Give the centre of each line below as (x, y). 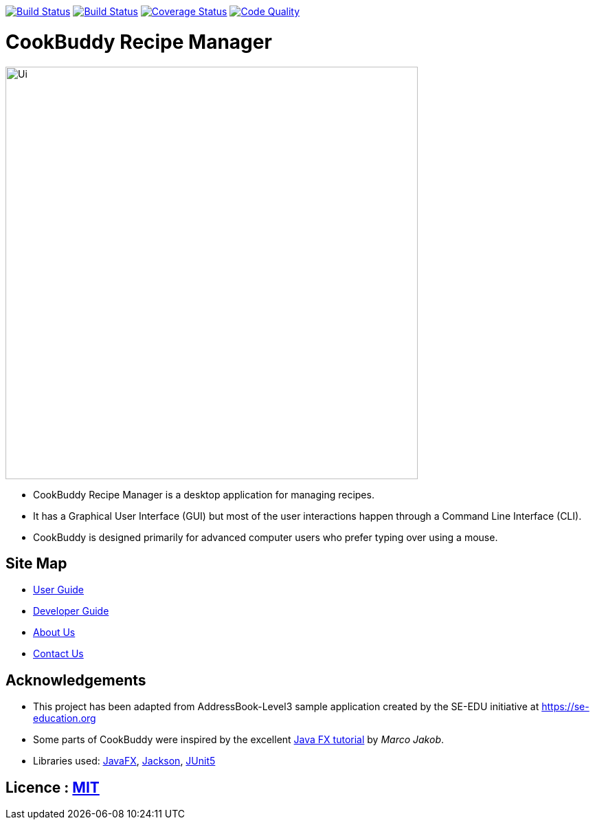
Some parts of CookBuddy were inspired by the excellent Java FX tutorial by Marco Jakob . (239, 740)
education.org (65, 718)
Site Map (36, 563)
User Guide (59, 590)
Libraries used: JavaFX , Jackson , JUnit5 (124, 761)
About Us (54, 632)
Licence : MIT (53, 787)
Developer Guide (71, 611)
